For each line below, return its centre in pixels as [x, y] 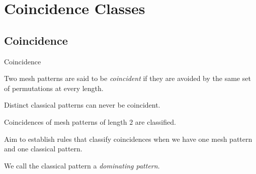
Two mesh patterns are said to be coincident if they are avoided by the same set [127, 78]
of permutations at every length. [54, 88]
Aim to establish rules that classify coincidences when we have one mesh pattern [128, 139]
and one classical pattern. [43, 149]
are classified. [155, 121]
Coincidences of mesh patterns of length [66, 121]
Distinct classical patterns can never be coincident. [82, 105]
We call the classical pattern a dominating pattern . [82, 165]
